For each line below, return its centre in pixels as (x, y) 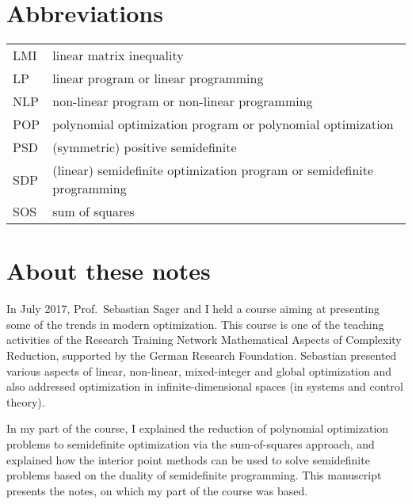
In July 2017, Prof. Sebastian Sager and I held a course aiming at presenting (193, 309)
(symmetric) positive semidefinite (145, 147)
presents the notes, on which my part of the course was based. (157, 490)
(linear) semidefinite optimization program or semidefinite (213, 170)
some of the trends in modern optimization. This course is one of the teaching (195, 324)
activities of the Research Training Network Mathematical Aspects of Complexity (204, 340)
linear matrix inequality (118, 55)
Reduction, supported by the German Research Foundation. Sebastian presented (202, 355)
